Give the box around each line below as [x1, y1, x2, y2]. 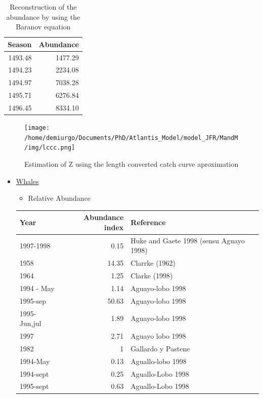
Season [8, 39, 32, 49]
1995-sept [19, 381, 49, 391]
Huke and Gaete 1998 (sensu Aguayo [130, 235, 245, 245]
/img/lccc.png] [24, 144, 75, 152]
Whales [16, 175, 39, 186]
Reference [130, 217, 166, 228]
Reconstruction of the [10, 2, 77, 12]
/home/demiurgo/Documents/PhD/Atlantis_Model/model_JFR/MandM [24, 134, 238, 141]
